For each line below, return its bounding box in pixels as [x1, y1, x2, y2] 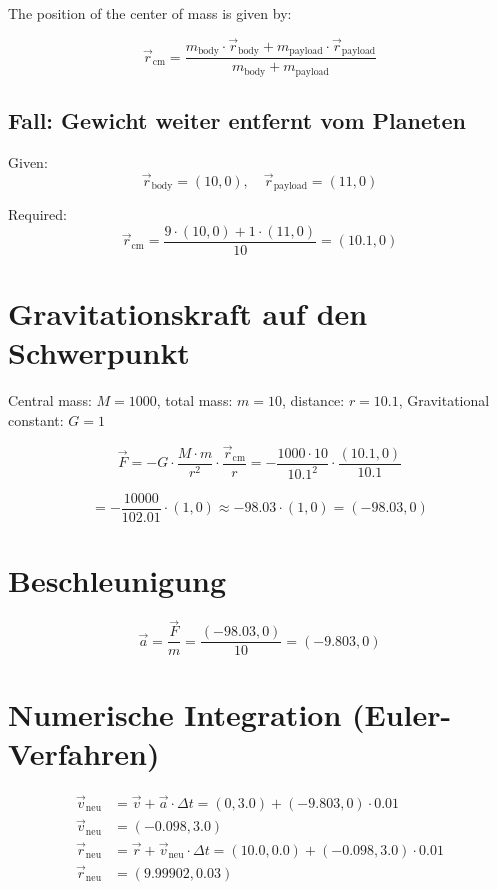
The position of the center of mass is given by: [8, 3, 292, 23]
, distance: [281, 390, 345, 411]
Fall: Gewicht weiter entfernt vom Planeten [8, 105, 466, 136]
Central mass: [8, 390, 92, 411]
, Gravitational [398, 390, 490, 411]
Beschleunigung [8, 560, 227, 601]
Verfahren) [8, 732, 160, 773]
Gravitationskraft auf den [8, 293, 368, 334]
